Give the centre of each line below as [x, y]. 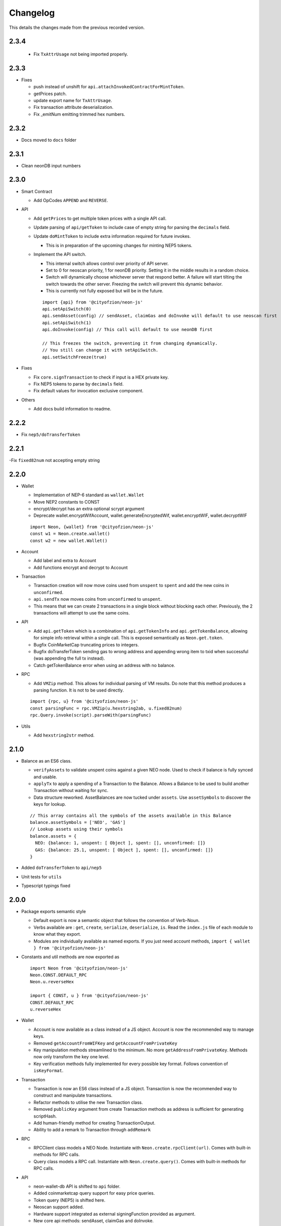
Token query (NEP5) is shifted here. [70, 1200]
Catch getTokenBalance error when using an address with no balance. [105, 665]
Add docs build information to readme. [72, 409]
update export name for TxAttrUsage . [73, 101]
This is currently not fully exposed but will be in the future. [105, 291]
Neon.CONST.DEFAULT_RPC [59, 975]
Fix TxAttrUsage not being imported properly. [81, 54]
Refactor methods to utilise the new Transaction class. [88, 1102]
